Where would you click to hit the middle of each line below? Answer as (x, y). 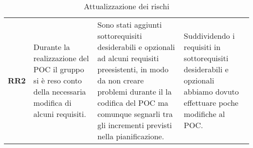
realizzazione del (61, 58)
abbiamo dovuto (211, 91)
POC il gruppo (59, 69)
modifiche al (204, 114)
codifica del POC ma (133, 103)
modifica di (52, 103)
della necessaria (60, 91)
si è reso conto (58, 80)
